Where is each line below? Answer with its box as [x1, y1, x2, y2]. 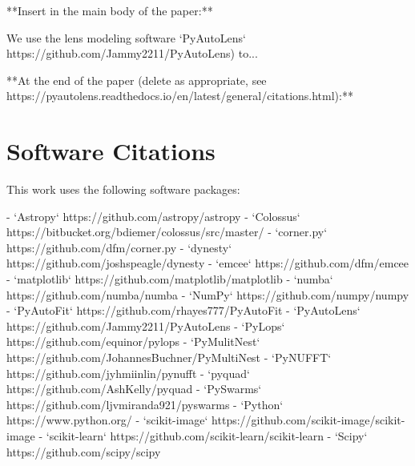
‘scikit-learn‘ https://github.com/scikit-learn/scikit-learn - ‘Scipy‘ [46, 428, 368, 444]
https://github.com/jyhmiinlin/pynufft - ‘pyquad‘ [6, 364, 250, 381]
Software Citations [6, 135, 216, 167]
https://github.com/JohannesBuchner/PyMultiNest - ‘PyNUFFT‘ [6, 349, 332, 366]
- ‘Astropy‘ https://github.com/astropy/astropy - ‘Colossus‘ [6, 207, 300, 224]
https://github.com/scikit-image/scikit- [212, 412, 405, 428]
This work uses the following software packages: [6, 181, 240, 198]
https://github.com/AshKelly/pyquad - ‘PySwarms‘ [6, 380, 262, 397]
